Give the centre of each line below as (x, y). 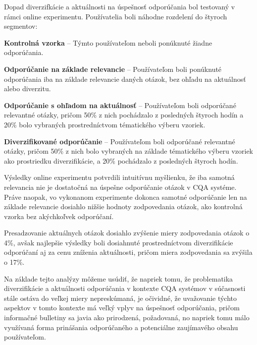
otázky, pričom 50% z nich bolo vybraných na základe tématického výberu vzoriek (128, 151)
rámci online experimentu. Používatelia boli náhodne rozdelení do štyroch (116, 16)
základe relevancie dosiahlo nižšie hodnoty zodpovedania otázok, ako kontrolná (123, 206)
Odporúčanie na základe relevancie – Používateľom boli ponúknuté (113, 69)
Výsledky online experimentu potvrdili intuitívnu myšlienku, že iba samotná (119, 177)
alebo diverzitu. (27, 88)
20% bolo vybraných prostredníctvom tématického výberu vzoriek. (105, 124)
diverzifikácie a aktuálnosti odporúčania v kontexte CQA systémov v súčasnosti (125, 288)
